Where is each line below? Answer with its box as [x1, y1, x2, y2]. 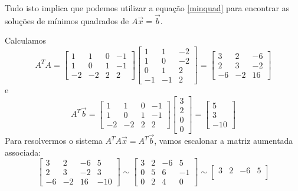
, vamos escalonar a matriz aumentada [154, 134, 293, 147]
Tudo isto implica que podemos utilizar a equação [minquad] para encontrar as [5, 2, 290, 14]
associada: [5, 146, 41, 158]
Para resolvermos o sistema [5, 134, 103, 147]
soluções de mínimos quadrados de [5, 14, 129, 27]
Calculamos [5, 34, 47, 47]
